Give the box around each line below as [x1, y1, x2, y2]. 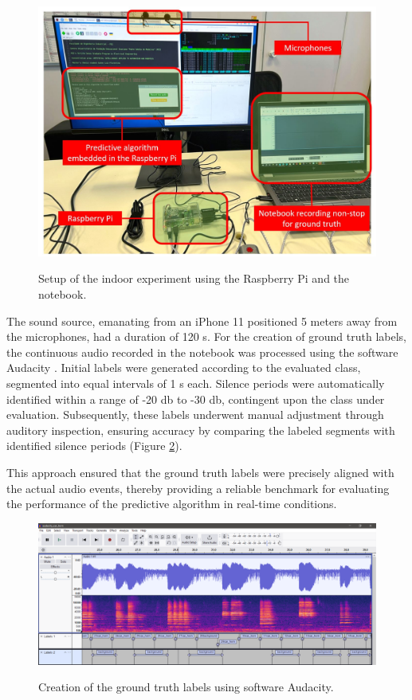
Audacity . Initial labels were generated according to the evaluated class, [6, 359, 361, 376]
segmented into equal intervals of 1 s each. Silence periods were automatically [6, 375, 385, 392]
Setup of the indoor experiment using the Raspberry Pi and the [38, 270, 350, 287]
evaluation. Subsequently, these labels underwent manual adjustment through [6, 406, 384, 423]
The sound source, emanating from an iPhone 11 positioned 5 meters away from [6, 312, 398, 329]
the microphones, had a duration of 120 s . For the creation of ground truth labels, [6, 328, 407, 345]
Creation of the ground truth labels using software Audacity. [38, 678, 334, 695]
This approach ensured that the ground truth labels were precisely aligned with [6, 463, 394, 480]
